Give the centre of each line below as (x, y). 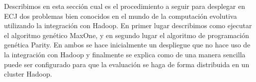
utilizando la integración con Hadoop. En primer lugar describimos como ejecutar (128, 25)
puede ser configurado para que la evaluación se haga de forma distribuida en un (127, 64)
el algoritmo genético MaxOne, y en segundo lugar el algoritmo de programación (127, 35)
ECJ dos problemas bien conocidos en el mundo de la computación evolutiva (121, 16)
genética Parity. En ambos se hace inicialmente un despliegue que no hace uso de (127, 45)
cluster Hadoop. (28, 74)
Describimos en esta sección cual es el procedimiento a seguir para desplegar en (125, 6)
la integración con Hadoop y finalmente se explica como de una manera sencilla (125, 54)
